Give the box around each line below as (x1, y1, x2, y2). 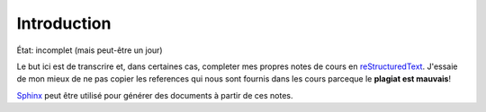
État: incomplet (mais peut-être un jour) (16, 45, 163, 56)
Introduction (16, 13, 112, 33)
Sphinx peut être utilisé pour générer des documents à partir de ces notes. (16, 90, 293, 100)
